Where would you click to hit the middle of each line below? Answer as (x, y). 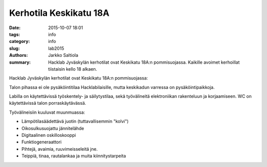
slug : (14, 48)
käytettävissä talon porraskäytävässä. (48, 103)
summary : (20, 62)
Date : (15, 28)
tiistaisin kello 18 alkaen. (73, 69)
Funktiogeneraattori (42, 142)
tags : (15, 34)
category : (20, 42)
